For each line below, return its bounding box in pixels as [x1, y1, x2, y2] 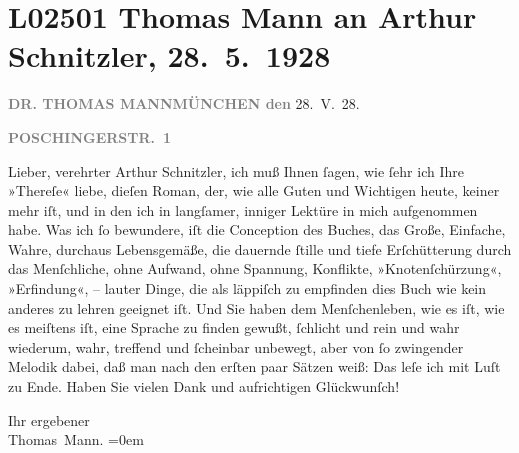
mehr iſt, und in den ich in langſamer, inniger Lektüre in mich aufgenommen [8, 199, 478, 220]
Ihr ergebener [8, 409, 90, 430]
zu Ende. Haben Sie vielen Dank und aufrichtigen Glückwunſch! [8, 376, 400, 397]
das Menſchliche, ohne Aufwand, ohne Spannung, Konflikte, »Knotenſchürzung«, [8, 258, 502, 279]
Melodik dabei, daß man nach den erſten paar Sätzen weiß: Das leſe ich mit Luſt [8, 356, 501, 377]
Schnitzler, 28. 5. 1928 [8, 35, 331, 76]
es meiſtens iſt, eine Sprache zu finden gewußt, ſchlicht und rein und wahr [8, 317, 460, 338]
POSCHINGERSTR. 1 [8, 126, 172, 147]
